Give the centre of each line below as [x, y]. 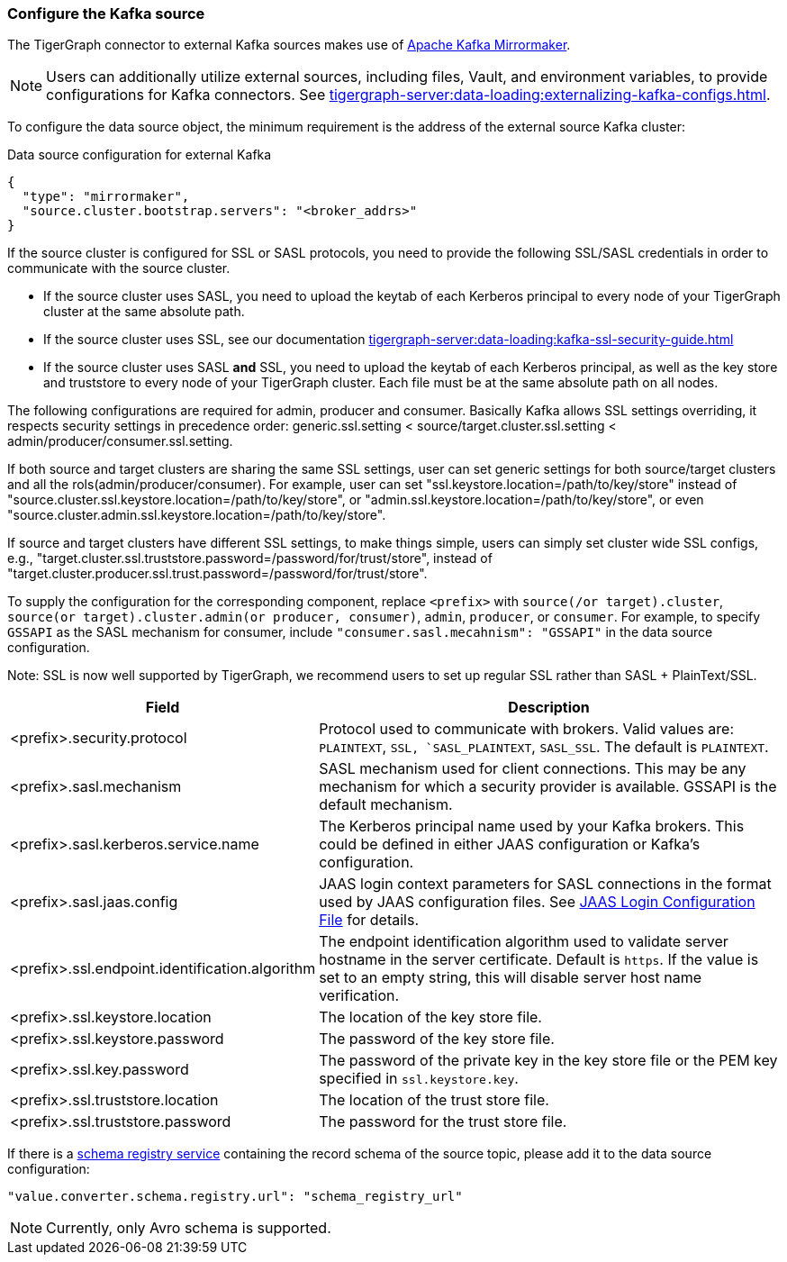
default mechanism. [386, 805]
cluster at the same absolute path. [144, 312]
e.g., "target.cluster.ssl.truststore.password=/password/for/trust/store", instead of [250, 558]
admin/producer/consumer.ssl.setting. [120, 441]
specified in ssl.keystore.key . [419, 1079]
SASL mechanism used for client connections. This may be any [533, 769]
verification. [359, 996]
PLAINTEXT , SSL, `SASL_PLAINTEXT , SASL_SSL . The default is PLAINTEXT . [544, 747]
